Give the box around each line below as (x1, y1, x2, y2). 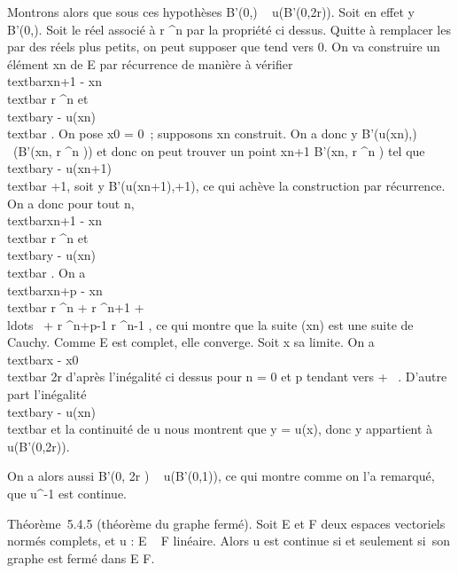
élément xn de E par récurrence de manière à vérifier (7, 54, 293, 73)
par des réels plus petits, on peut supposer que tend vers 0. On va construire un (7, 37, 440, 56)
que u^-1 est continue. (7, 484, 128, 503)
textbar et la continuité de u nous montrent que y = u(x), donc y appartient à (7, 420, 433, 438)
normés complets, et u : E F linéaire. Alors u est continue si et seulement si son (7, 531, 450, 550)
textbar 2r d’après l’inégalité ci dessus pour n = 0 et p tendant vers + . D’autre (7, 367, 447, 386)
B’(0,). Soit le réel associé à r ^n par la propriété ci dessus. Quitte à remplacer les (7, 20, 451, 38)
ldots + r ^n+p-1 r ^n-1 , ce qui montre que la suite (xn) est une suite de (7, 315, 414, 334)
